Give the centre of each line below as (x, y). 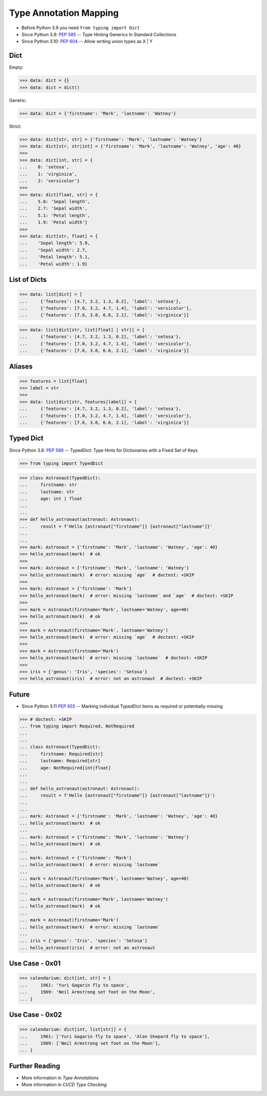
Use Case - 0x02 (36, 1015)
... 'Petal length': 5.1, (55, 257)
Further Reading (35, 1066)
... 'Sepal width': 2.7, (53, 250)
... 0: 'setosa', (44, 167)
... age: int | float (51, 499)
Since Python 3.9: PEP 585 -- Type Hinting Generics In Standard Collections (99, 34)
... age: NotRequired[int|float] (65, 768)
